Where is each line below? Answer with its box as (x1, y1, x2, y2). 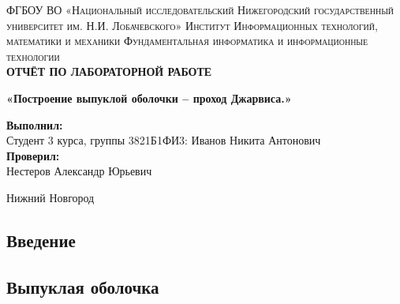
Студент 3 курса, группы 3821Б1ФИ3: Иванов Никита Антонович (6, 132, 321, 148)
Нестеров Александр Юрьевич (6, 163, 152, 179)
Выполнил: (6, 116, 63, 133)
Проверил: (6, 147, 60, 163)
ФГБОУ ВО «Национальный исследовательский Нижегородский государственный (6, 2, 394, 17)
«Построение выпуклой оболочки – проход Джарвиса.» (6, 89, 292, 106)
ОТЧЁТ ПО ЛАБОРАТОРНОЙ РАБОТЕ (6, 63, 212, 80)
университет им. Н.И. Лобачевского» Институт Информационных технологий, (6, 17, 378, 33)
